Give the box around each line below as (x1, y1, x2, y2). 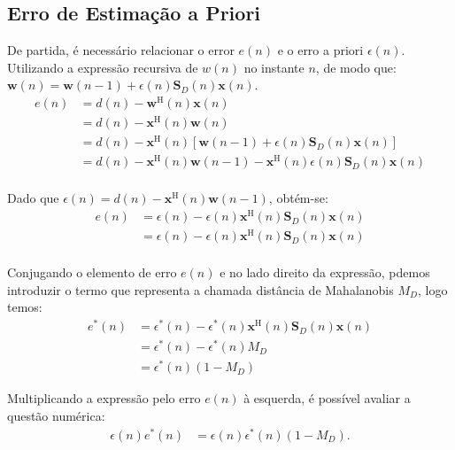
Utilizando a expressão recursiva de (7, 58, 198, 76)
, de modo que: (315, 58, 397, 76)
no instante (243, 58, 305, 76)
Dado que (7, 189, 59, 207)
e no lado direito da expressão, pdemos (220, 263, 430, 282)
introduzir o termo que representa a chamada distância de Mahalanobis (7, 280, 394, 299)
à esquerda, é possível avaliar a (243, 389, 411, 407)
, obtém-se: (268, 189, 328, 207)
